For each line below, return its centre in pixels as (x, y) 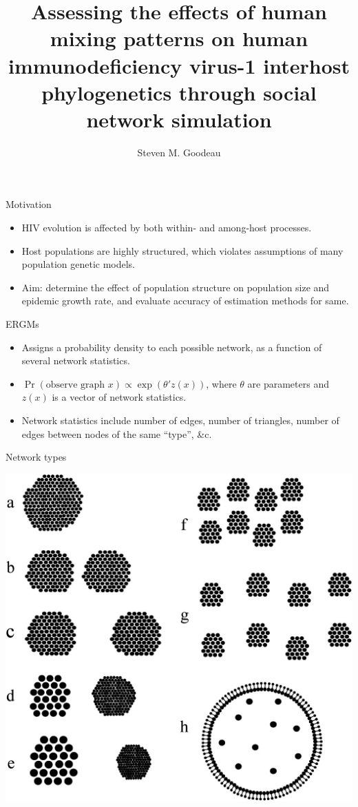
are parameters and (288, 383)
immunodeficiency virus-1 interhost (179, 65)
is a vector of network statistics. (119, 397)
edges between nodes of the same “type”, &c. (117, 433)
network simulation (179, 119)
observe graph (75, 385)
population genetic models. (78, 264)
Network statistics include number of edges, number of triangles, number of (180, 420)
